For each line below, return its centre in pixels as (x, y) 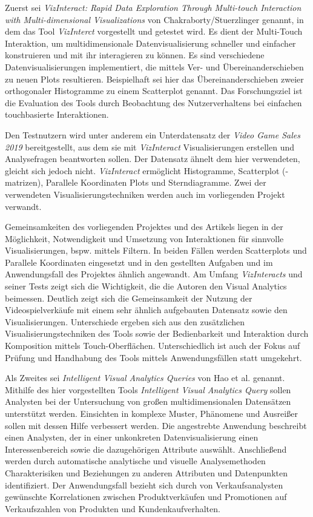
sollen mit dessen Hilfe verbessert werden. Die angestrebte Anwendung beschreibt (156, 425)
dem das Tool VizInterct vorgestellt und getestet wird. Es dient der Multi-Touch (154, 31)
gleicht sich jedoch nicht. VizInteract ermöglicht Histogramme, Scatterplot (142, 170)
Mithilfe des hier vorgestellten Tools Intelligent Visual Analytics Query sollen (148, 389)
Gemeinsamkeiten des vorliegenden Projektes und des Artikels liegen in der (144, 227)
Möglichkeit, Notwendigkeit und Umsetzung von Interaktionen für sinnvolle (144, 238)
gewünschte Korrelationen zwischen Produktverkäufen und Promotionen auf (146, 497)
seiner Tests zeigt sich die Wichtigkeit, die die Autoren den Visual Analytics (146, 286)
